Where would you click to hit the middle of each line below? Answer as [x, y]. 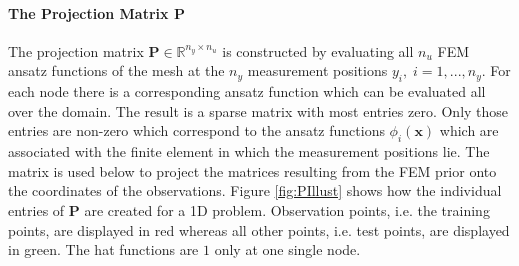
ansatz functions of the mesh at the [116, 70]
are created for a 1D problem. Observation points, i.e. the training [287, 209]
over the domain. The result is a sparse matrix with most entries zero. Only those [258, 110]
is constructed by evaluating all [318, 50]
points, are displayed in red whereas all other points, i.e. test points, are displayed [259, 229]
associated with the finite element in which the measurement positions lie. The [249, 151]
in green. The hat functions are [103, 249]
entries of [36, 209]
